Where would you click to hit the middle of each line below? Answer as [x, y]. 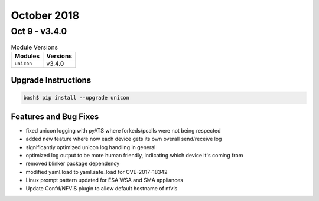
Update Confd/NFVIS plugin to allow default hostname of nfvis [102, 188]
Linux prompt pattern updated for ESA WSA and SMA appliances [104, 180]
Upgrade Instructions [51, 80]
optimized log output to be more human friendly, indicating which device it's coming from [134, 156]
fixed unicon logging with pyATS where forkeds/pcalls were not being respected [123, 130]
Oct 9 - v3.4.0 [39, 31]
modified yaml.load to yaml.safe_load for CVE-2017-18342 [97, 172]
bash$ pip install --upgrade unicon [77, 98]
